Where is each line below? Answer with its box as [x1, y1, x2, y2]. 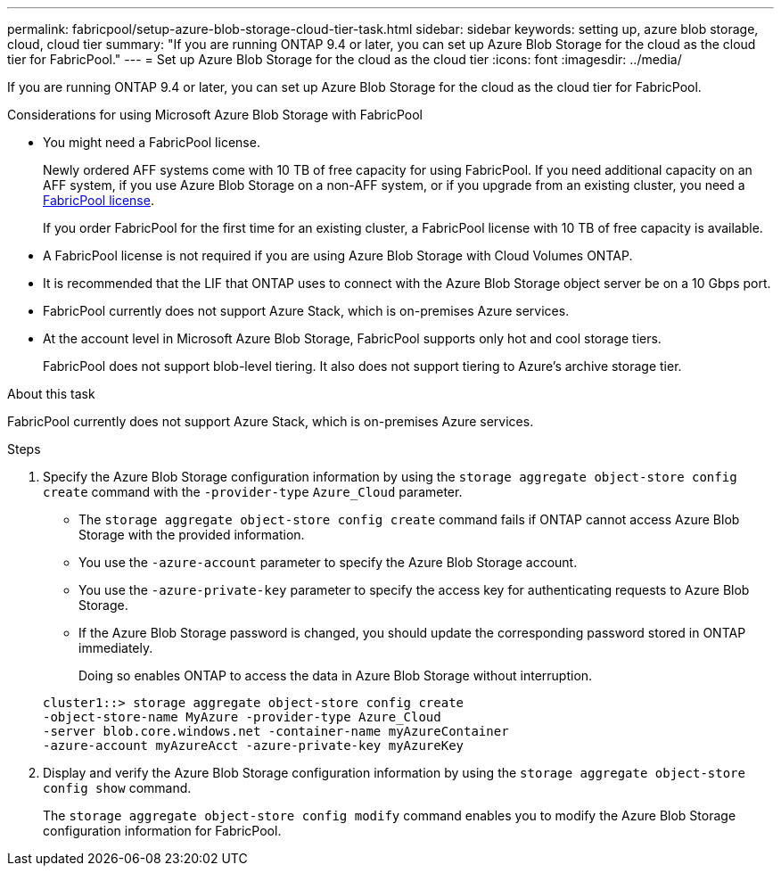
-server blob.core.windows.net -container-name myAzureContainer [43, 724, 509, 738]
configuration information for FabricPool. [43, 823, 282, 838]
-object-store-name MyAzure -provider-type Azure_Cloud [43, 710, 441, 724]
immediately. [78, 640, 153, 655]
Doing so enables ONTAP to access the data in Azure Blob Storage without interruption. [78, 668, 593, 683]
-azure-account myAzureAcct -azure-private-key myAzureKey [43, 738, 464, 753]
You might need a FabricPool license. [43, 135, 260, 150]
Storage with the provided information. [78, 527, 305, 542]
